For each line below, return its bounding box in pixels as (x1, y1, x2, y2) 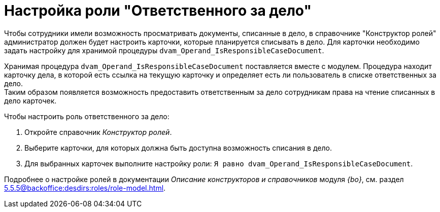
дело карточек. (4, 96, 57, 105)
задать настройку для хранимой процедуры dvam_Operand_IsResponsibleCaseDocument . (4, 46, 324, 55)
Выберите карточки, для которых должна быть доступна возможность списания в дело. (24, 143, 332, 152)
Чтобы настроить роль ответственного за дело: (4, 112, 170, 121)
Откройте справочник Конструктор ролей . (24, 127, 172, 136)
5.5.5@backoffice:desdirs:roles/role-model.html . (4, 183, 166, 192)
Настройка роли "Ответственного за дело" (4, 2, 312, 19)
